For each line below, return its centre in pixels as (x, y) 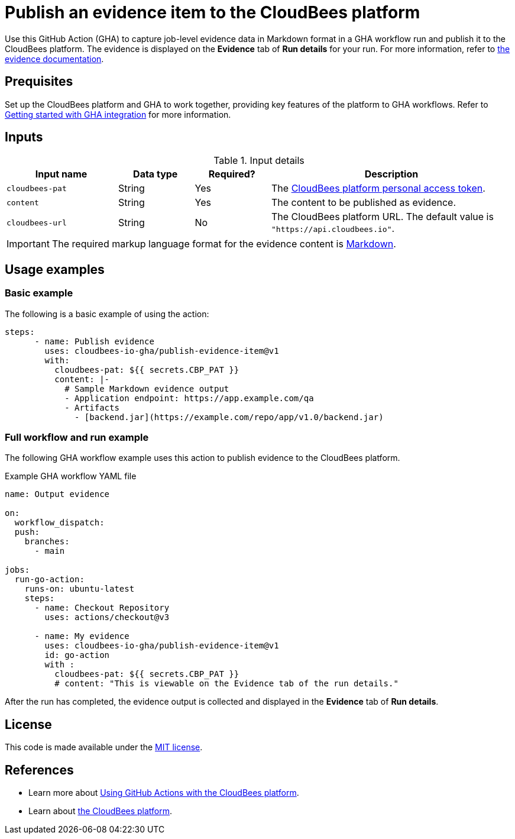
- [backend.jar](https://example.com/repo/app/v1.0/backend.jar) (229, 417)
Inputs (24, 137)
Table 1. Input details (259, 161)
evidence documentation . (54, 59)
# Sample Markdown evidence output (147, 388)
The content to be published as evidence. (364, 203)
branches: (47, 542)
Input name (61, 174)
